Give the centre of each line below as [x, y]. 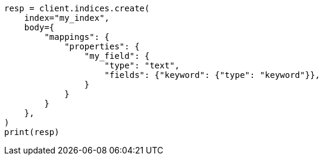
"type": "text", [142, 65]
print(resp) [32, 132]
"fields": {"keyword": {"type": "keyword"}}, [212, 75]
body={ [39, 27]
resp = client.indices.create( [77, 8]
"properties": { [102, 46]
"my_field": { [117, 56]
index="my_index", [67, 18]
